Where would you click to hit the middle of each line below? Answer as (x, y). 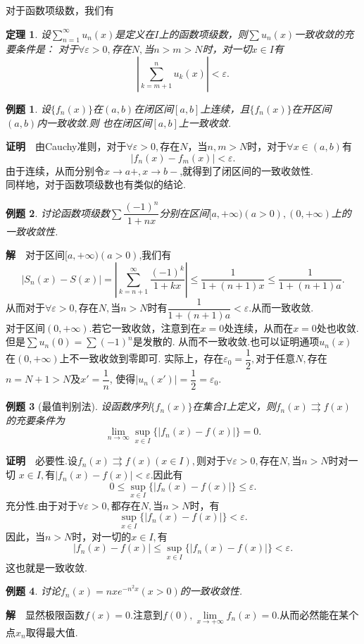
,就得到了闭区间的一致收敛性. (246, 170)
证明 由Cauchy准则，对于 (66, 146)
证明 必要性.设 (42, 460)
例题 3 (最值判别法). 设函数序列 (78, 406)
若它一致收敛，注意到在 (146, 327)
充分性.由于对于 (42, 505)
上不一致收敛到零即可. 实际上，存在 (142, 358)
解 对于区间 (35, 255)
